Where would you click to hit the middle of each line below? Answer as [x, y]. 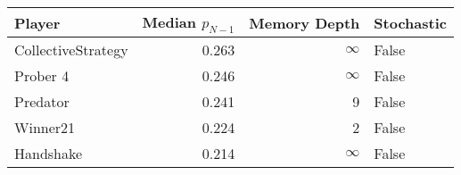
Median [169, 22]
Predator [42, 102]
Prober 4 [42, 76]
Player [37, 22]
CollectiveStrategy [71, 50]
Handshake [49, 154]
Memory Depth [305, 22]
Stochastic [410, 22]
